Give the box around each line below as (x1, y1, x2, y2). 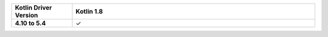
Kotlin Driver (15, 4, 52, 12)
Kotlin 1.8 (75, 7, 103, 15)
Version (15, 11, 38, 19)
